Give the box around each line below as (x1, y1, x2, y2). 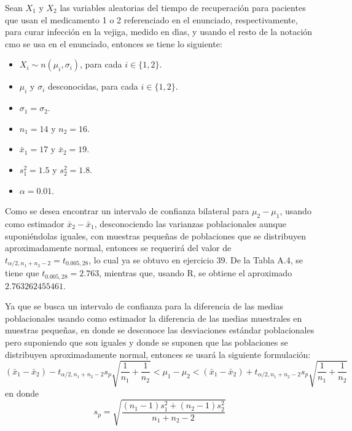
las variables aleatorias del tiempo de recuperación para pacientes (60, 1, 306, 14)
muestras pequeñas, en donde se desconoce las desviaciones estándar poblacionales (5, 324, 315, 336)
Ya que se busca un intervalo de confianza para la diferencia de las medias (5, 300, 284, 313)
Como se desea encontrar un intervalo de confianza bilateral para (5, 204, 249, 217)
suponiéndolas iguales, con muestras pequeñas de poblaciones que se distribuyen (5, 229, 306, 242)
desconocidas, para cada (47, 80, 138, 93)
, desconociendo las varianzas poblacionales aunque (94, 217, 286, 230)
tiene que (5, 266, 39, 279)
